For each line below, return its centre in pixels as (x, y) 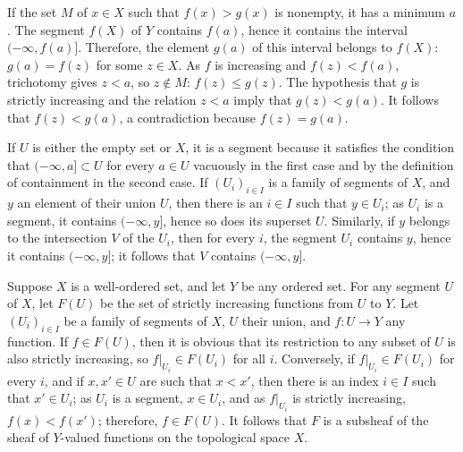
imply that (263, 99)
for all (249, 358)
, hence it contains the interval (324, 29)
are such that (176, 380)
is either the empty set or (102, 147)
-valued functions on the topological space (175, 437)
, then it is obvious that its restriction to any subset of (281, 341)
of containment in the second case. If (108, 182)
